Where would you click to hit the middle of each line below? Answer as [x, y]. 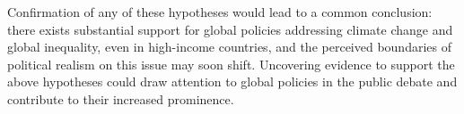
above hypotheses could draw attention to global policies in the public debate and [232, 81]
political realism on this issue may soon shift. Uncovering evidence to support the [231, 64]
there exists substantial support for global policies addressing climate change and [230, 29]
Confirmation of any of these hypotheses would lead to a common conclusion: [220, 12]
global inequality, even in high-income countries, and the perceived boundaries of [229, 47]
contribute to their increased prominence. [121, 98]
